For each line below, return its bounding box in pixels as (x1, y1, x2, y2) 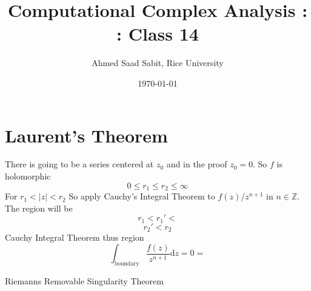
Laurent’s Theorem (5, 122, 168, 147)
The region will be (5, 201, 73, 214)
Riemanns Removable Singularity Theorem (5, 275, 164, 287)
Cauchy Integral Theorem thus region (5, 231, 144, 244)
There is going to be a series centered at (5, 158, 154, 170)
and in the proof (166, 158, 227, 170)
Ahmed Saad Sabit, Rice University (92, 56, 224, 69)
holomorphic (5, 170, 51, 182)
